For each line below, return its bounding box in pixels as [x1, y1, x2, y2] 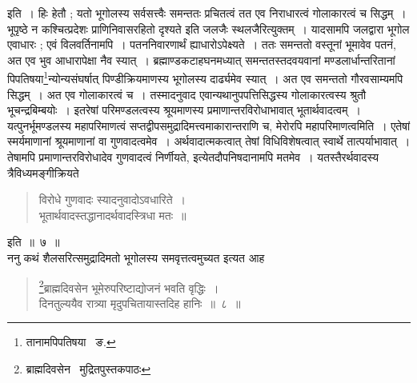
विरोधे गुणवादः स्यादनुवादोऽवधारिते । [38, 191, 186, 208]
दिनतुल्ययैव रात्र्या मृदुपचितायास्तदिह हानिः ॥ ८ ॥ [38, 294, 241, 311]
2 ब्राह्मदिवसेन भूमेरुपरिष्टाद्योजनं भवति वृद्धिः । [38, 277, 219, 296]
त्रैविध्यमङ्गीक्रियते [7, 164, 79, 181]
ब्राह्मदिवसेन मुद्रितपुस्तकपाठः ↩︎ [26, 361, 151, 377]
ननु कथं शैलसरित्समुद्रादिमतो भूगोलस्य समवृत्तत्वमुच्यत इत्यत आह [7, 249, 265, 265]
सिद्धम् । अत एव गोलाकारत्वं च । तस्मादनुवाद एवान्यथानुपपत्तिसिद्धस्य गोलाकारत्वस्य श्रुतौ [7, 86, 367, 102]
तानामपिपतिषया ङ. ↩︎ [26, 333, 116, 350]
